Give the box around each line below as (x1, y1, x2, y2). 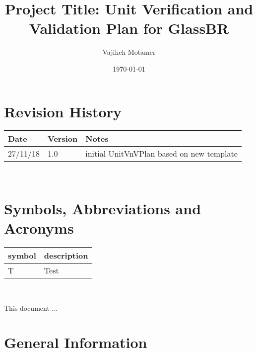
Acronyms (4, 218, 74, 238)
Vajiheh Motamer (102, 47, 156, 57)
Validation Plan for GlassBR (29, 18, 229, 38)
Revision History (4, 101, 122, 121)
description (44, 250, 88, 262)
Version (48, 133, 78, 145)
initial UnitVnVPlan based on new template (85, 148, 238, 160)
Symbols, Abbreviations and (4, 198, 201, 219)
